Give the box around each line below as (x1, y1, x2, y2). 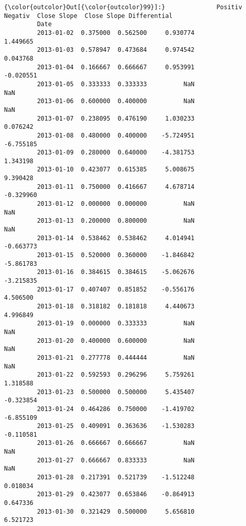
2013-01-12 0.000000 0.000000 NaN (37, 200, 195, 208)
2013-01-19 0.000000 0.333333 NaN (37, 320, 195, 327)
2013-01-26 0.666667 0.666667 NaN (37, 439, 195, 447)
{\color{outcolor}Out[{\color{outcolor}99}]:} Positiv (4, 4, 242, 11)
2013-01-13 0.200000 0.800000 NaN (37, 217, 195, 225)
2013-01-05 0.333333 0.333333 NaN (37, 80, 195, 88)
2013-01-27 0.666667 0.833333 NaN (37, 456, 195, 464)
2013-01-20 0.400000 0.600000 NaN (37, 337, 195, 344)
